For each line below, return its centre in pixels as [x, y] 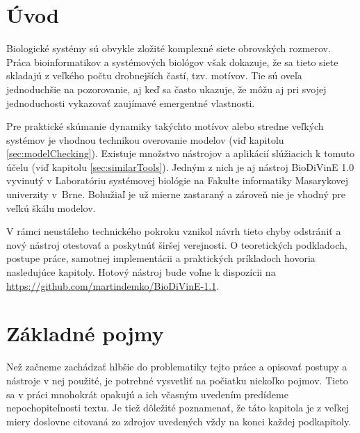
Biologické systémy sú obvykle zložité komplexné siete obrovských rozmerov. [169, 48]
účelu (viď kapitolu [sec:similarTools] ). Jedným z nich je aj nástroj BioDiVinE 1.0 [180, 166]
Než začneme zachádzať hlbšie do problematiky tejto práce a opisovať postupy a [177, 367]
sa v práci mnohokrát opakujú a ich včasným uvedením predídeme [147, 394]
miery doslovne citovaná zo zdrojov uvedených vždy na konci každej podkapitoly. [179, 421]
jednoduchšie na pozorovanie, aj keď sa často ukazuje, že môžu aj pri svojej [166, 89]
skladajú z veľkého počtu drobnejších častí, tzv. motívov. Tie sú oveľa [154, 75]
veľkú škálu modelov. [51, 207]
